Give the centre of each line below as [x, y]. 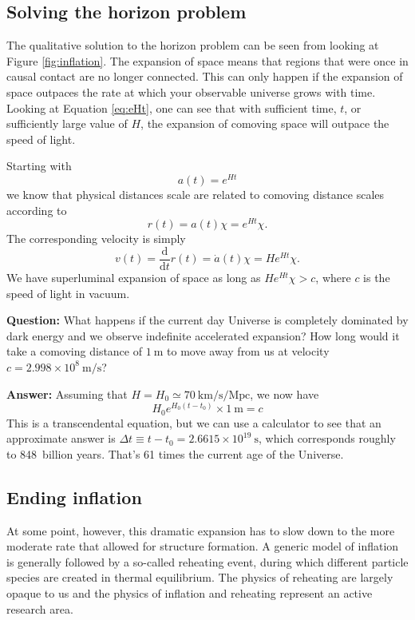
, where [333, 277]
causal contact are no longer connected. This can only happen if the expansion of [205, 76]
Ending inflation [74, 497]
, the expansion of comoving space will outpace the [265, 123]
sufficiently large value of [67, 123]
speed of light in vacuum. [68, 293]
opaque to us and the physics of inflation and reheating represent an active [190, 592]
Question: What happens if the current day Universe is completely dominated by [207, 320]
